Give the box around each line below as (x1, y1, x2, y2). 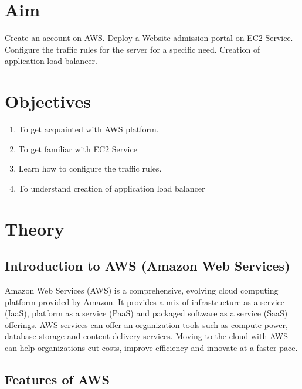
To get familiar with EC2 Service (18, 142, 137, 155)
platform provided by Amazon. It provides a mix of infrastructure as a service (5, 295, 284, 308)
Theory (5, 216, 65, 240)
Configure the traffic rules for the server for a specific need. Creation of (5, 43, 260, 55)
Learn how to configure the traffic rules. (18, 162, 162, 175)
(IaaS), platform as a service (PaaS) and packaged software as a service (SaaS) (5, 307, 288, 319)
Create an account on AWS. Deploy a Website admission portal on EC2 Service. (5, 32, 293, 44)
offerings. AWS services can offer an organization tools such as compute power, (5, 318, 288, 330)
